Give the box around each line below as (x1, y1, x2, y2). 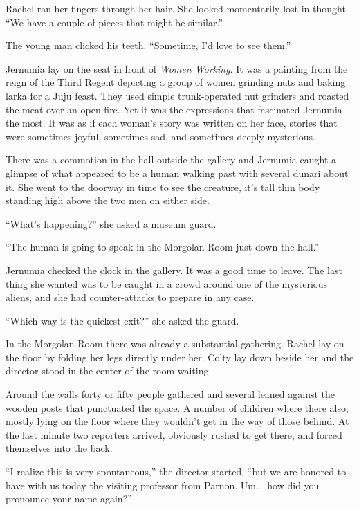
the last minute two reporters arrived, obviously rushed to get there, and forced (6, 427, 342, 441)
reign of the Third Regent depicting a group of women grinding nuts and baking (6, 75, 346, 89)
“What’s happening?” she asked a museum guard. (6, 216, 217, 230)
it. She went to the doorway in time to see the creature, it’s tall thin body (6, 179, 320, 194)
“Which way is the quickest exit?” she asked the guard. (6, 313, 239, 327)
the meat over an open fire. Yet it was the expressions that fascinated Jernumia (6, 102, 342, 116)
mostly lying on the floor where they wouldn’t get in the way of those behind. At (6, 414, 349, 428)
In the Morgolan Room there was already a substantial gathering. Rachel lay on (6, 336, 344, 351)
